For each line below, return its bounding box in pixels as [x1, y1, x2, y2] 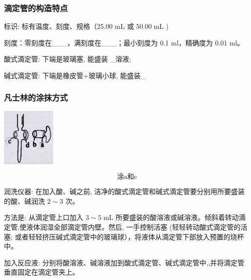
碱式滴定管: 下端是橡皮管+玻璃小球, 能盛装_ [4, 70, 146, 80]
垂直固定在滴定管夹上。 [4, 267, 79, 277]
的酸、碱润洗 [4, 195, 45, 206]
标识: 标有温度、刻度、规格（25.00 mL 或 [4, 21, 134, 31]
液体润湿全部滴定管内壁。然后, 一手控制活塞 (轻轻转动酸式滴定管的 [26, 221, 241, 232]
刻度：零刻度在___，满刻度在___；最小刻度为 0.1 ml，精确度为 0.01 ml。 [4, 37, 244, 47]
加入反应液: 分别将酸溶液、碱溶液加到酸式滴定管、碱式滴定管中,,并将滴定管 [4, 257, 245, 267]
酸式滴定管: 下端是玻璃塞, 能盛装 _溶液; [4, 54, 131, 64]
